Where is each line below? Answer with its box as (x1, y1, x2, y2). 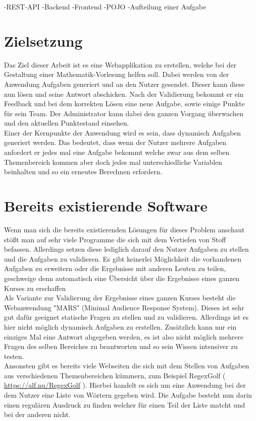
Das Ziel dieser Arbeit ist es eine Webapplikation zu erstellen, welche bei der (4, 59, 237, 70)
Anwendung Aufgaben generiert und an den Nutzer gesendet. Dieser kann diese (4, 78, 245, 89)
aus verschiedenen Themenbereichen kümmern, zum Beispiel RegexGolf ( (4, 370, 226, 380)
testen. (4, 351, 24, 361)
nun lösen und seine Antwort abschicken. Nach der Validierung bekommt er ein (4, 88, 244, 99)
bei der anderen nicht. (4, 409, 71, 420)
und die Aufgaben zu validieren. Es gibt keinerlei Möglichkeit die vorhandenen (4, 253, 242, 264)
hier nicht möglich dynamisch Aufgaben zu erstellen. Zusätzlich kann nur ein (4, 321, 237, 332)
